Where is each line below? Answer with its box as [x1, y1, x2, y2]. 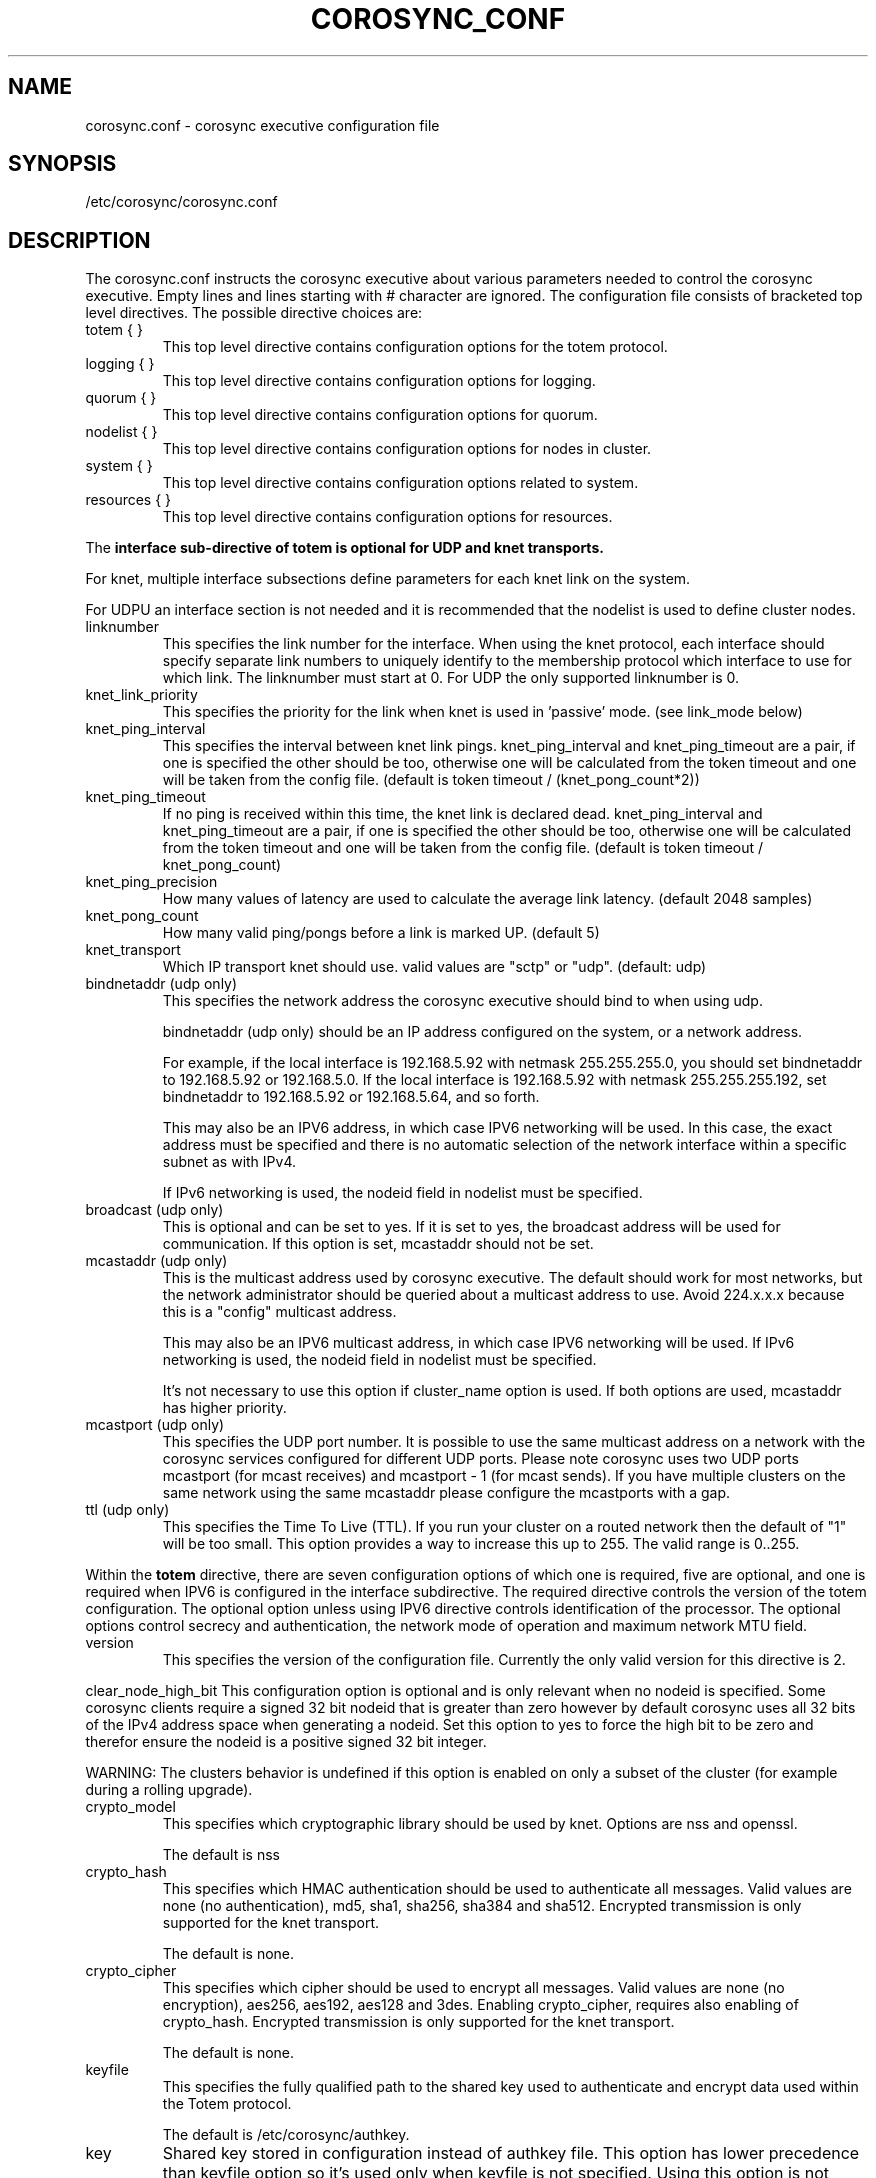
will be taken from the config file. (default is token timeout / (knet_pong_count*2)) [162, 771, 700, 789]
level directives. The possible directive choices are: [85, 304, 423, 322]
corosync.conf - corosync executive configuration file [85, 116, 440, 134]
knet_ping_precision [85, 873, 218, 891]
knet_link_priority [85, 686, 198, 704]
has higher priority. [162, 1399, 287, 1417]
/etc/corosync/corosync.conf [85, 193, 278, 211]
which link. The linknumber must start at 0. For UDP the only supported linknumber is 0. [162, 669, 740, 687]
